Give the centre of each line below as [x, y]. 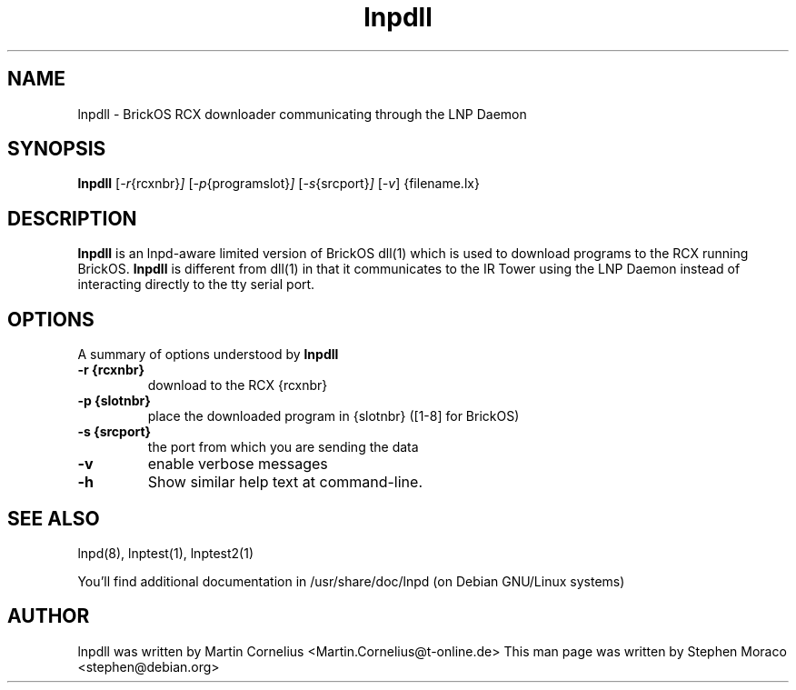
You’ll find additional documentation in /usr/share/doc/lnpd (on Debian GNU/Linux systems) [351, 581]
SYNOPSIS [57, 149]
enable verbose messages [238, 464]
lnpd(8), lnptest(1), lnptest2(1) [165, 553]
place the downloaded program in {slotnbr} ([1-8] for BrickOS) [333, 416]
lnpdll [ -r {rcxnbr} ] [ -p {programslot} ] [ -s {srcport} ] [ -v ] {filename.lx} [279, 184]
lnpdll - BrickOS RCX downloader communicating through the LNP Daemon [302, 114]
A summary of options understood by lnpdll [208, 355]
